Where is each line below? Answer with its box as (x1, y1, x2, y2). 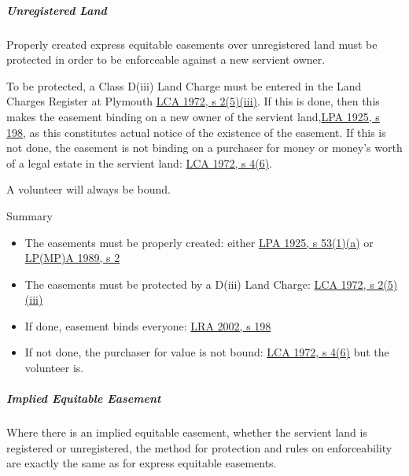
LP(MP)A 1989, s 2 (24, 249, 120, 266)
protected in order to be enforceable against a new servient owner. (6, 51, 326, 68)
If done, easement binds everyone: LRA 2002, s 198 (24, 317, 271, 334)
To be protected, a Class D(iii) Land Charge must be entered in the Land (6, 77, 362, 94)
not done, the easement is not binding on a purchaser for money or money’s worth (6, 139, 403, 156)
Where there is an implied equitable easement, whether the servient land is (6, 424, 367, 441)
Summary (6, 207, 53, 223)
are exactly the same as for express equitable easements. (6, 455, 277, 471)
